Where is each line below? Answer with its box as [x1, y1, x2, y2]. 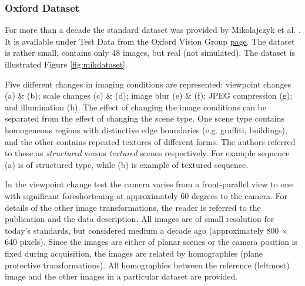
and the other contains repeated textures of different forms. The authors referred [5, 135, 296, 147]
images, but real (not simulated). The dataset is [122, 46, 296, 59]
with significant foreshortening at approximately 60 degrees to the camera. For [5, 189, 287, 201]
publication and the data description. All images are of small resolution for [5, 213, 274, 225]
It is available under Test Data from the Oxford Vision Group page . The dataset [5, 35, 295, 47]
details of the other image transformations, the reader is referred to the [5, 201, 261, 213]
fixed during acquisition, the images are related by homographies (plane [5, 247, 263, 259]
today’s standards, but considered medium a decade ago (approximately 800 [5, 224, 279, 236]
